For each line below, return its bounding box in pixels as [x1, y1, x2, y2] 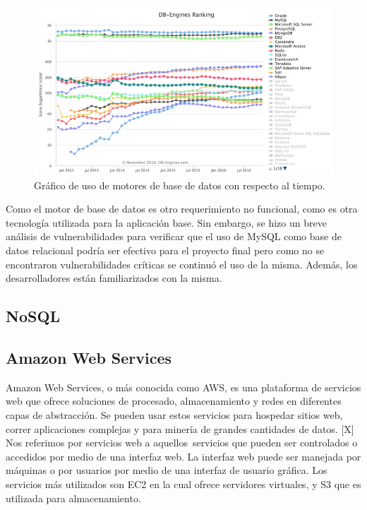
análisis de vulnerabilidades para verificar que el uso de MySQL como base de [6, 229, 342, 244]
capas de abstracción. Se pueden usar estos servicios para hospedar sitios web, [6, 408, 343, 422]
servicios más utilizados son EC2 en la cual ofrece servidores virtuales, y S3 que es [6, 476, 361, 491]
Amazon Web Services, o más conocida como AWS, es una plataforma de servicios [6, 379, 361, 394]
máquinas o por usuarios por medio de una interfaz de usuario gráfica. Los [6, 463, 327, 478]
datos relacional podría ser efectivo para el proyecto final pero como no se [6, 243, 325, 258]
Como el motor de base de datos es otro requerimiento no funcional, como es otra [6, 201, 358, 216]
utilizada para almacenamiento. [6, 490, 141, 505]
